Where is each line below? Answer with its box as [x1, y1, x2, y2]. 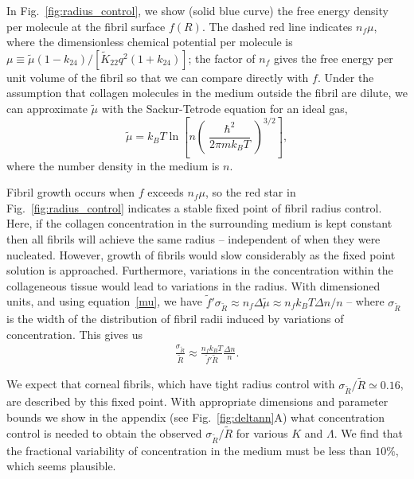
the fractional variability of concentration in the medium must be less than [6, 442, 372, 458]
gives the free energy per [273, 49, 393, 66]
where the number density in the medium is [6, 157, 220, 173]
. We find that [334, 424, 404, 441]
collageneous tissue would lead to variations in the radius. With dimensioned [6, 277, 381, 294]
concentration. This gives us [6, 325, 143, 342]
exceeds [147, 184, 184, 201]
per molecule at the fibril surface [6, 18, 166, 34]
